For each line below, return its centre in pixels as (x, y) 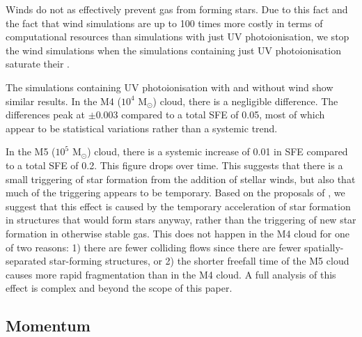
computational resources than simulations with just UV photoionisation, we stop (178, 37)
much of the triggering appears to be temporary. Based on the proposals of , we (175, 193)
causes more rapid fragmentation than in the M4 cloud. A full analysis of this (171, 274)
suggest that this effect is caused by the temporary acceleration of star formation (178, 206)
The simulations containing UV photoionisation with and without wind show (170, 87)
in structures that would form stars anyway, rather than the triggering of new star (181, 220)
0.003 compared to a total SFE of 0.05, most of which (210, 115)
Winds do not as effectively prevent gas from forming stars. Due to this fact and (177, 9)
